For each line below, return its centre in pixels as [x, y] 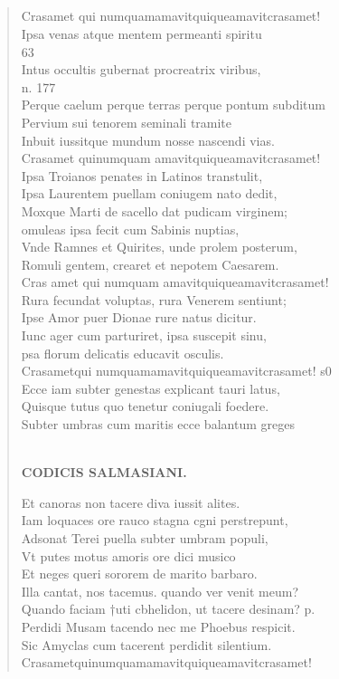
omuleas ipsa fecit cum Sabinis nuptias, [130, 229]
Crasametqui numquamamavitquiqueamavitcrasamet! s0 [176, 371]
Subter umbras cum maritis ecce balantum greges [158, 424]
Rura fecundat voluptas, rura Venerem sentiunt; [154, 299]
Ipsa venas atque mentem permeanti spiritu [141, 33]
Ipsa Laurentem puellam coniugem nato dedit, [149, 193]
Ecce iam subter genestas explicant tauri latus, [151, 388]
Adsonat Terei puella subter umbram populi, [145, 538]
